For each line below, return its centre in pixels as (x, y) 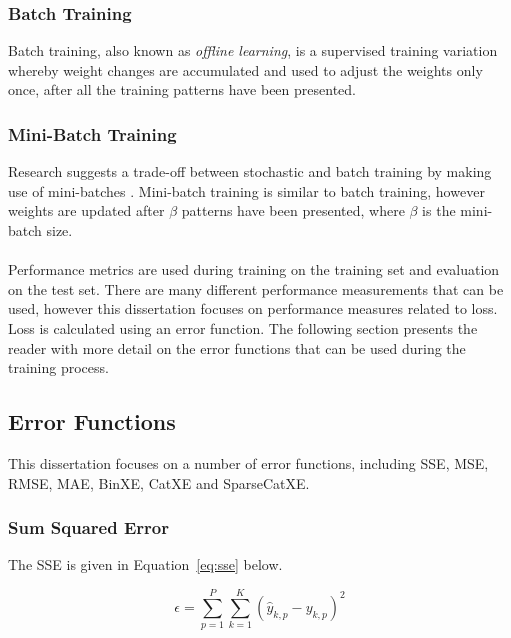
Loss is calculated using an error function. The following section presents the (243, 327)
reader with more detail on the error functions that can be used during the (237, 347)
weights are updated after (86, 210)
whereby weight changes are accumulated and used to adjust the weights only (245, 69)
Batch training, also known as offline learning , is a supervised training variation (253, 50)
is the (439, 210)
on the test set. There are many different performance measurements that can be (256, 288)
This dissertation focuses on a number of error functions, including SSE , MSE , (248, 462)
